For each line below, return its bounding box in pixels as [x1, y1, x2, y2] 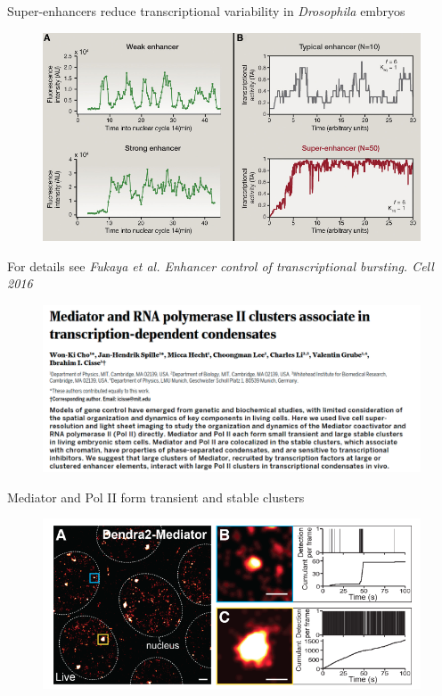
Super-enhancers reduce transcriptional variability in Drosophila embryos [7, 2, 405, 20]
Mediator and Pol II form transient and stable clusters [7, 487, 305, 506]
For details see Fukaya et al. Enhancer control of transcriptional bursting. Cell [7, 256, 434, 275]
